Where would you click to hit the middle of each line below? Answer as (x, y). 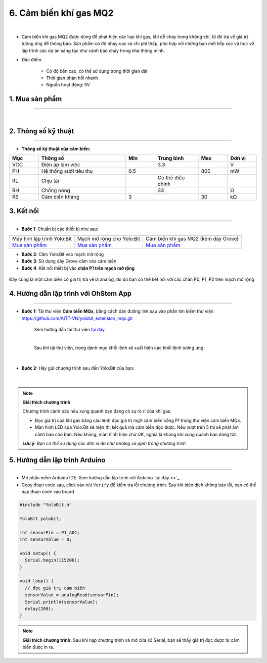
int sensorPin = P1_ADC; (50, 533)
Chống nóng (56, 191)
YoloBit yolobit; (41, 518)
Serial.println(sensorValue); (62, 602)
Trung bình (171, 158)
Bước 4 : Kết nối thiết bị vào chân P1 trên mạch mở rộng (78, 268)
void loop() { (37, 581)
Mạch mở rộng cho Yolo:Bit (109, 239)
